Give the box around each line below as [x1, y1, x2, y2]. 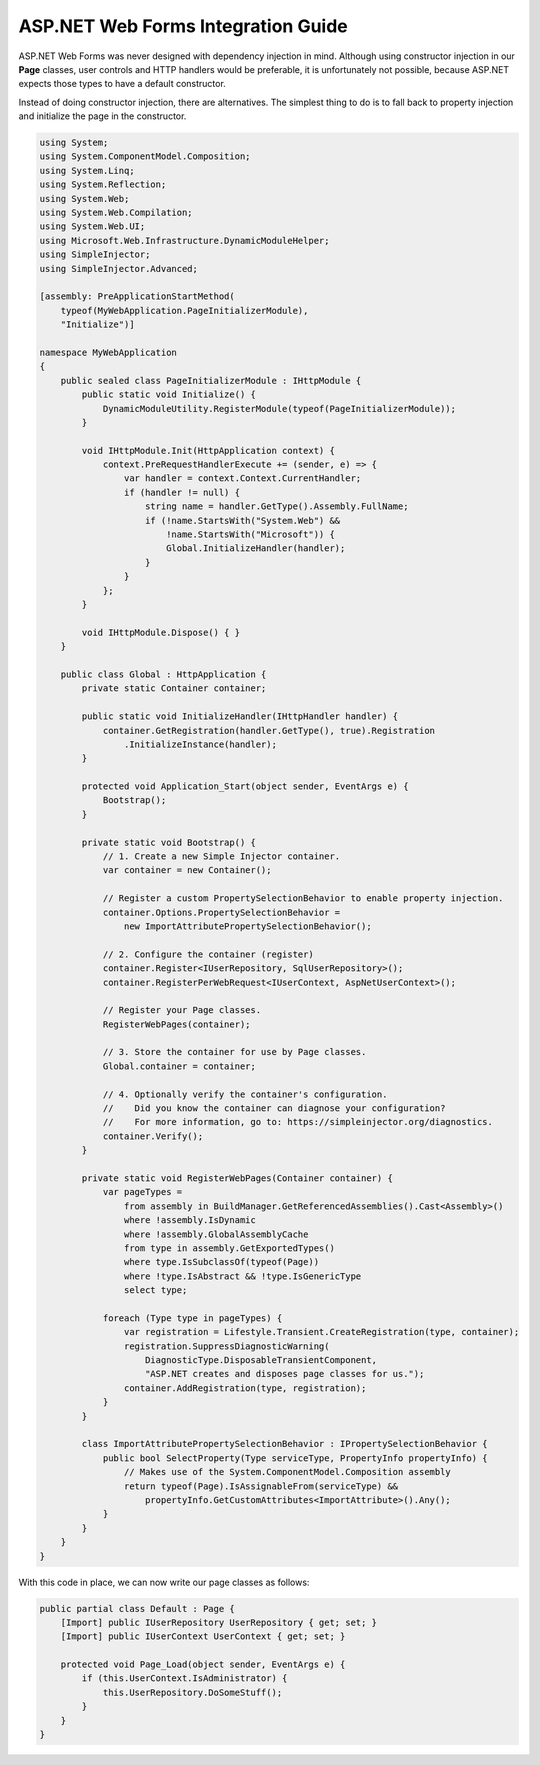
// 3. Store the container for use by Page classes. [102, 1046, 367, 1058]
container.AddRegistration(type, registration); [123, 1382, 367, 1394]
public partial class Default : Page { [39, 1603, 235, 1614]
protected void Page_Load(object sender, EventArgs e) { [60, 1659, 346, 1670]
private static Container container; [81, 683, 267, 694]
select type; [123, 1285, 188, 1296]
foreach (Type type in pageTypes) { [102, 1312, 283, 1324]
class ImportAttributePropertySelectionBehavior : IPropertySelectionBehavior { [81, 1438, 489, 1450]
